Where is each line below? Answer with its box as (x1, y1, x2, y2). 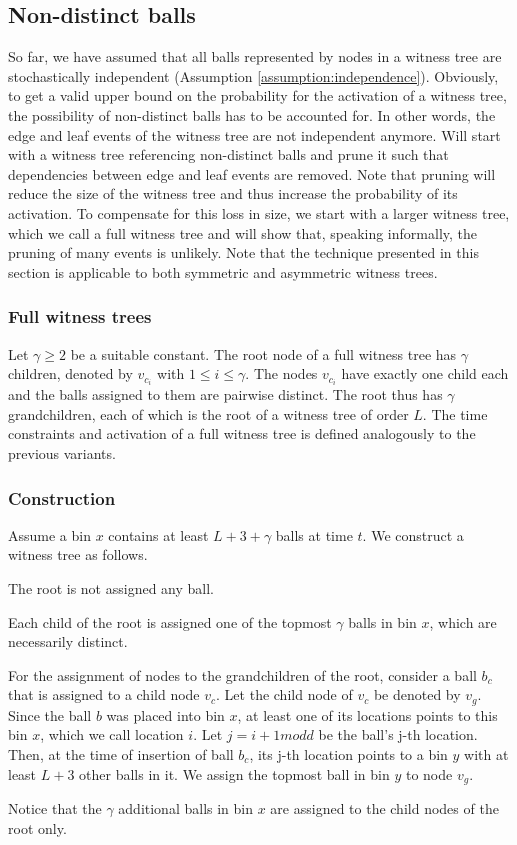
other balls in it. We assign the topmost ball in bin (79, 763, 390, 784)
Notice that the (8, 798, 102, 819)
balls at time (275, 524, 353, 545)
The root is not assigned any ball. (8, 578, 214, 599)
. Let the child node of (216, 684, 353, 705)
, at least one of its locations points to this (237, 704, 498, 725)
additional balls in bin (118, 798, 253, 819)
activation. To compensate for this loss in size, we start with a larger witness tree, (8, 202, 510, 223)
